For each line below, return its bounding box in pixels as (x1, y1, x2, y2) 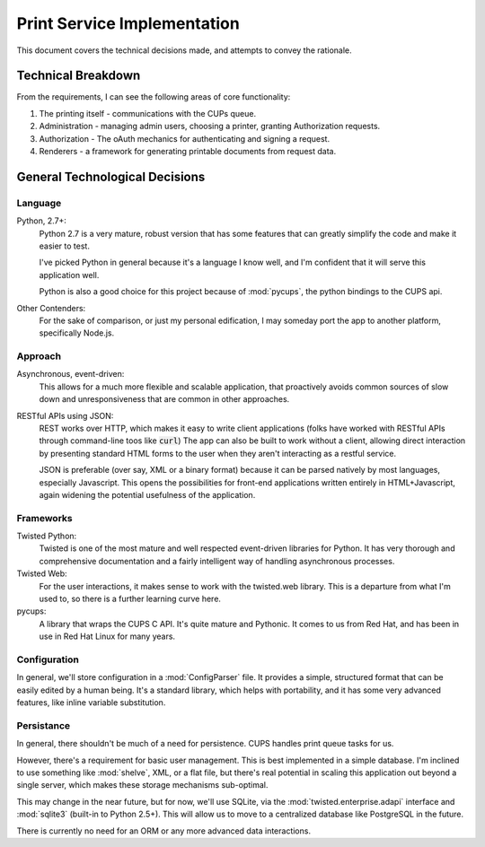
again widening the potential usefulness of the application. (39, 489, 256, 500)
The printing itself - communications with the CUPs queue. (39, 108, 256, 118)
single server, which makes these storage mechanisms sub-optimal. (16, 780, 269, 790)
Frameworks (16, 511, 73, 524)
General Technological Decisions (16, 169, 206, 184)
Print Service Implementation (16, 13, 240, 33)
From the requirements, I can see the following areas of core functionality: (16, 92, 291, 102)
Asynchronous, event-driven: (16, 369, 125, 380)
